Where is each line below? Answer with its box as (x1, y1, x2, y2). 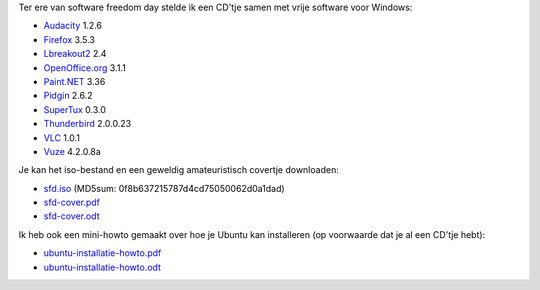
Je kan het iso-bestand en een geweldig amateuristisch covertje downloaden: (18, 164, 339, 176)
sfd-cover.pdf (43, 196, 100, 209)
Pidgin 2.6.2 (43, 90, 94, 102)
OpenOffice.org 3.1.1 (43, 61, 127, 74)
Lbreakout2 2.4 (43, 48, 107, 60)
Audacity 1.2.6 (43, 20, 103, 32)
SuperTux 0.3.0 (43, 103, 107, 115)
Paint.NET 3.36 (43, 75, 106, 87)
